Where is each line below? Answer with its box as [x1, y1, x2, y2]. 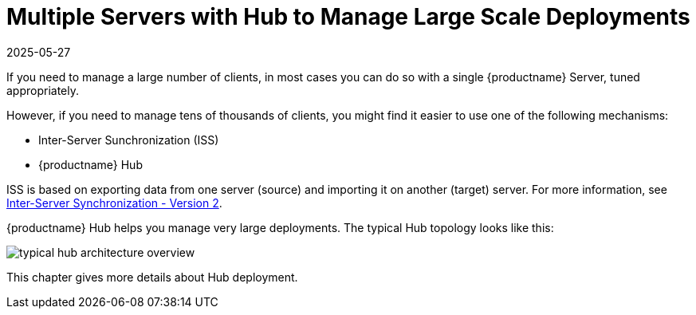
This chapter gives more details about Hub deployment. [6, 270, 298, 284]
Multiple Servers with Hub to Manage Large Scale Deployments [6, 3, 690, 30]
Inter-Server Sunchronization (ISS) [38, 132, 219, 147]
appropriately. [6, 83, 80, 97]
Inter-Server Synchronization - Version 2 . [6, 195, 222, 210]
